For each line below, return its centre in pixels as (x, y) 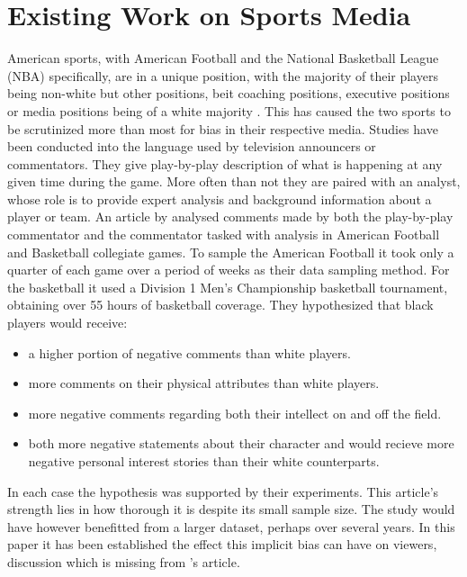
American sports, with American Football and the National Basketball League (223, 58)
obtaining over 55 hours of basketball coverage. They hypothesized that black (220, 305)
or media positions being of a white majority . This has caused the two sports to (229, 110)
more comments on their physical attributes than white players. (204, 383)
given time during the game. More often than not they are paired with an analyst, (234, 181)
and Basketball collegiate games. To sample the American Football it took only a (231, 252)
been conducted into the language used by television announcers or (192, 146)
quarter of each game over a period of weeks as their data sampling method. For (229, 270)
